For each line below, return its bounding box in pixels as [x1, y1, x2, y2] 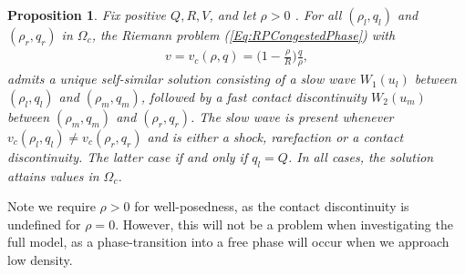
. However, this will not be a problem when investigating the [115, 214, 453, 233]
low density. [7, 250, 73, 269]
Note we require [7, 197, 96, 216]
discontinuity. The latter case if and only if [7, 147, 248, 166]
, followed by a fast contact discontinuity [140, 87, 367, 106]
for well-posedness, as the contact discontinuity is [134, 197, 409, 216]
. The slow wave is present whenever [190, 107, 394, 126]
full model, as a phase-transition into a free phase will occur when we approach [7, 232, 449, 251]
